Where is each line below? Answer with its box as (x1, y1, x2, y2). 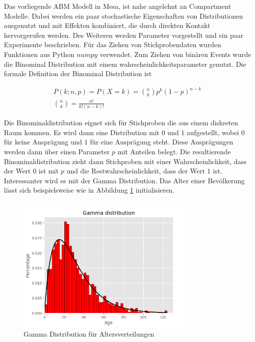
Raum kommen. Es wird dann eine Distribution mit (4, 127, 160, 137)
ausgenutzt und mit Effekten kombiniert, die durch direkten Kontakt (4, 20, 210, 30)
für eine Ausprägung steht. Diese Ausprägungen (90, 137, 233, 147)
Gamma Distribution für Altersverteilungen (24, 328, 154, 339)
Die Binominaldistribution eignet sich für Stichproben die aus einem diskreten (4, 117, 238, 128)
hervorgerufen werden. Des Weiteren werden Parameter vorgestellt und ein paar (4, 29, 244, 40)
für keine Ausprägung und (4, 137, 82, 147)
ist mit (38, 166, 59, 176)
